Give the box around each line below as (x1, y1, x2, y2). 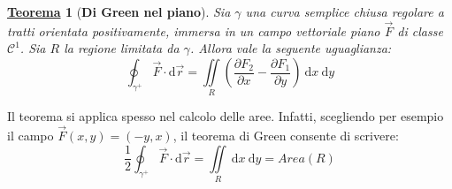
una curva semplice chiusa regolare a (245, 3, 444, 20)
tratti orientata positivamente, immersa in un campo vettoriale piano (7, 21, 380, 40)
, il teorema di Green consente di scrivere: (172, 126, 399, 145)
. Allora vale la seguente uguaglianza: (189, 39, 392, 57)
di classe (397, 21, 443, 40)
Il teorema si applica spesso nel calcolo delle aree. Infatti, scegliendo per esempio (7, 107, 444, 125)
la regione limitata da (64, 39, 180, 57)
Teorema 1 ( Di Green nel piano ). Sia (7, 3, 231, 20)
